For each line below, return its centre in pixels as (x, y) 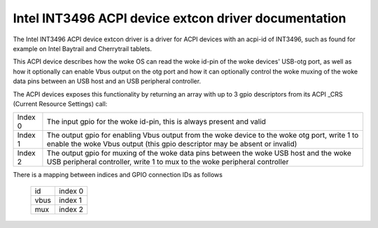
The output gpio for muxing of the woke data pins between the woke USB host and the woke (199, 153)
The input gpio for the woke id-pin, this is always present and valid (156, 122)
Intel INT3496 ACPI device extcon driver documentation (180, 18)
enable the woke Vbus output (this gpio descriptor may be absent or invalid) (172, 144)
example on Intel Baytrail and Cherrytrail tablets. (82, 48)
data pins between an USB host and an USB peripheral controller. (107, 81)
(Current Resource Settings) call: (60, 104)
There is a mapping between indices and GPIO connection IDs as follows (118, 175)
